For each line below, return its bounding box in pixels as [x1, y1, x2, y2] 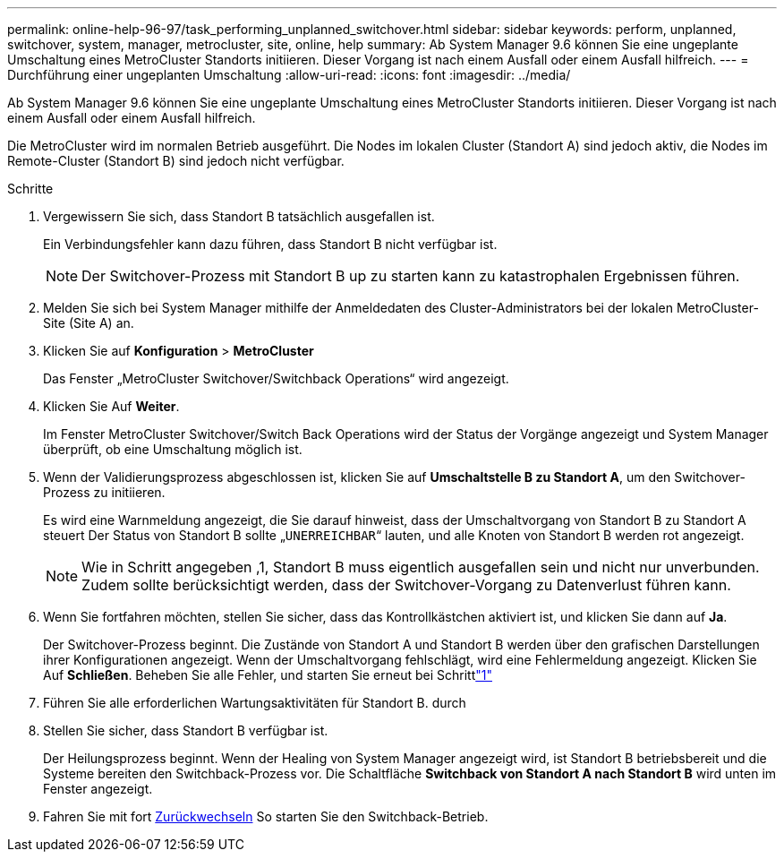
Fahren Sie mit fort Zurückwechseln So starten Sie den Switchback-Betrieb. [43, 809, 489, 824]
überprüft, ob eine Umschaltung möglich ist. [43, 442, 303, 457]
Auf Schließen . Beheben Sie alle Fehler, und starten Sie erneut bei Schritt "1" [43, 667, 492, 683]
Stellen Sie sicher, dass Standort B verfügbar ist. [43, 723, 328, 738]
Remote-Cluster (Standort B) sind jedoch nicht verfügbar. [7, 153, 345, 168]
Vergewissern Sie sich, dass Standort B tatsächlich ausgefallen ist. [43, 209, 435, 224]
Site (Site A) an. [43, 315, 134, 331]
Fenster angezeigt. [43, 781, 153, 796]
